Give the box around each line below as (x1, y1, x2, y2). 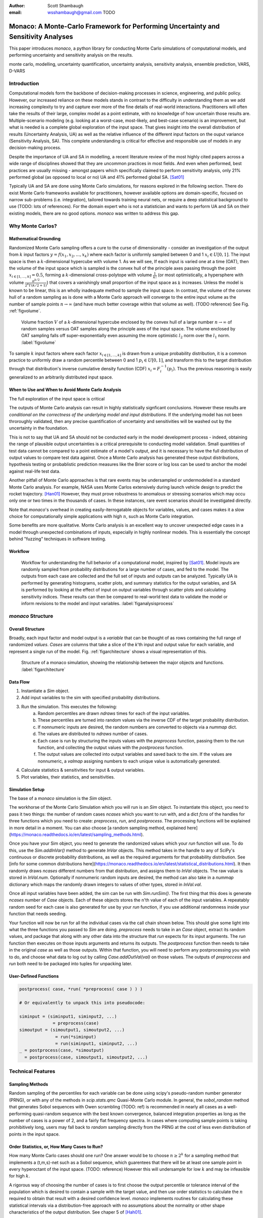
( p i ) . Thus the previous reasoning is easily (167, 365, 252, 373)
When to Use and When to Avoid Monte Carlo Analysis (9, 387, 122, 393)
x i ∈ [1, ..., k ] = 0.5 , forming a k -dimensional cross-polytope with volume (9, 272, 152, 279)
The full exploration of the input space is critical (9, 396, 105, 401)
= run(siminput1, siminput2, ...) (55, 1041, 138, 1047)
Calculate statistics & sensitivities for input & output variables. (21, 767, 145, 773)
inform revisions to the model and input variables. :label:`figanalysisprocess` (21, 600, 174, 606)
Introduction (9, 80, 39, 87)
